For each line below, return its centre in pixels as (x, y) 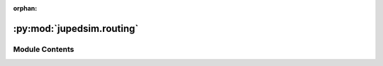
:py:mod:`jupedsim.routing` (76, 28)
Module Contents (44, 49)
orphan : (25, 8)
